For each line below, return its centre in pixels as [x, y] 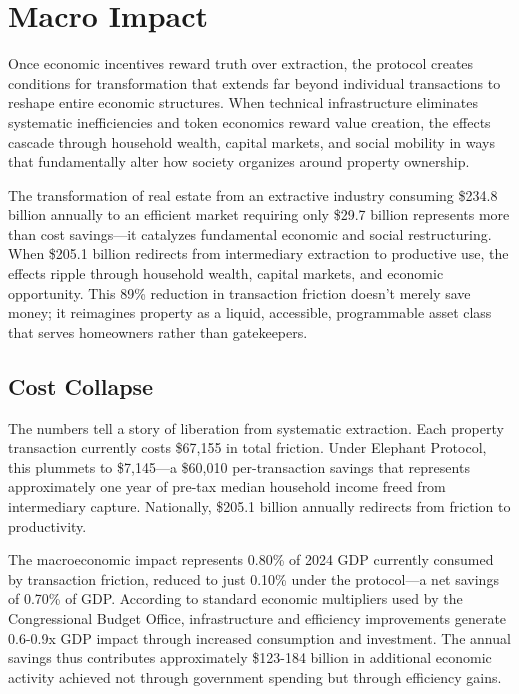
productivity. [47, 525]
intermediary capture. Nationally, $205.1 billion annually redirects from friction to [259, 506]
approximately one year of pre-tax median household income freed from [227, 486]
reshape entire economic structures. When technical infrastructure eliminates [243, 102]
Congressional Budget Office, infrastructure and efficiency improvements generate [257, 617]
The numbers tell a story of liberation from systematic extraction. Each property [256, 427]
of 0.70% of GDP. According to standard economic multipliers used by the [235, 598]
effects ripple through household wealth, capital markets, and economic [226, 273]
